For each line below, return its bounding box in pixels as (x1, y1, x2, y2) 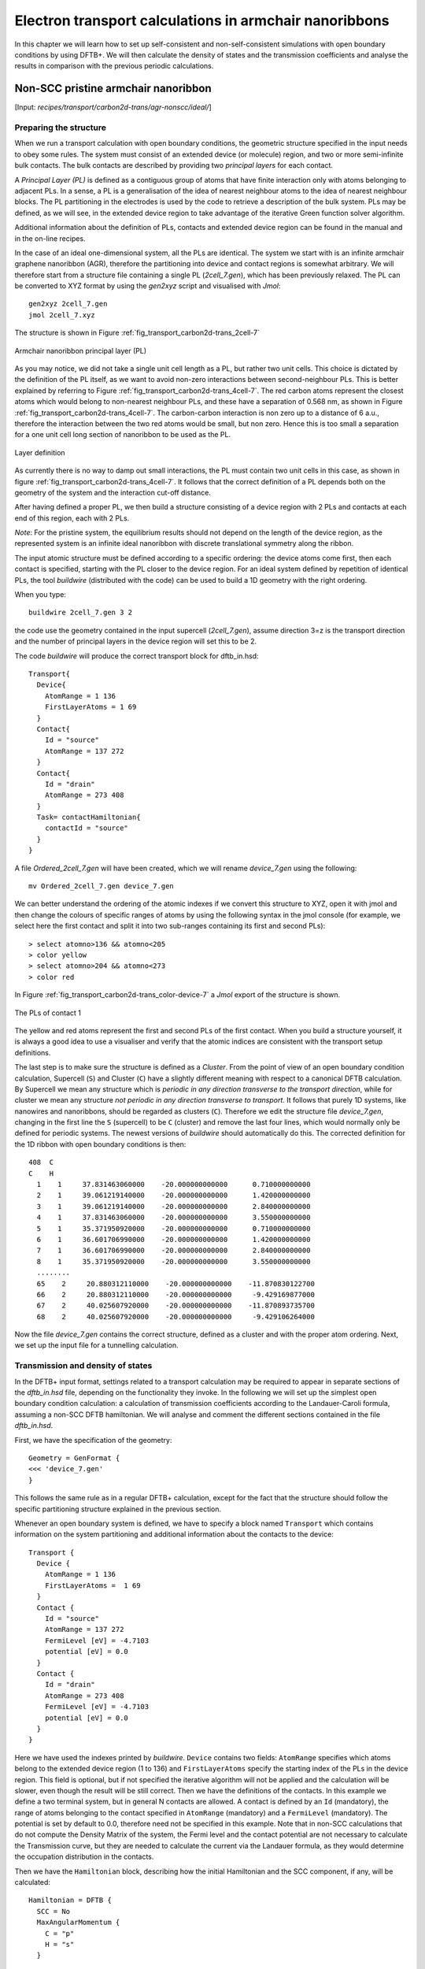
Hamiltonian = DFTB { (28, 1896, 112, 1905)
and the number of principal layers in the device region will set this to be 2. (14, 636, 257, 646)
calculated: (14, 1878, 51, 1887)
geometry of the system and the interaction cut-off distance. (14, 488, 212, 497)
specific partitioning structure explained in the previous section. (14, 1504, 222, 1514)
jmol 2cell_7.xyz (28, 310, 95, 319)
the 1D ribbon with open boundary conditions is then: (14, 1139, 187, 1149)
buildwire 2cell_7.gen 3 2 (28, 608, 133, 617)
